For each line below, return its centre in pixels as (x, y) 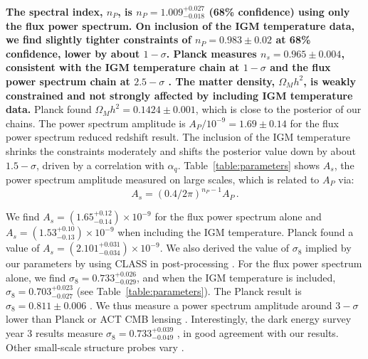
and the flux (300, 67)
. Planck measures (211, 53)
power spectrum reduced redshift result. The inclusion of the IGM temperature (178, 137)
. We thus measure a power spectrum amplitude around (211, 305)
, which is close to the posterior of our (278, 109)
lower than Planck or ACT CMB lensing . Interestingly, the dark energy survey (179, 319)
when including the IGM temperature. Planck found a (236, 232)
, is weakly (330, 81)
